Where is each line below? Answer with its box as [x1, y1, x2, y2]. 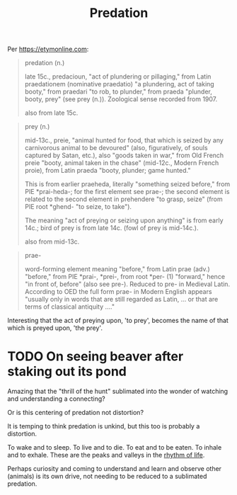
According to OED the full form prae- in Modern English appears [24, 288, 212, 296]
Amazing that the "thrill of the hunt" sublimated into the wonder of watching [7, 387, 229, 396]
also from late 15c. [24, 108, 79, 118]
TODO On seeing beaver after [7, 348, 184, 365]
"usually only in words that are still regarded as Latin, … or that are [24, 295, 219, 304]
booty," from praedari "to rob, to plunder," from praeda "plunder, [24, 87, 212, 96]
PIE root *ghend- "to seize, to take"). [24, 203, 132, 211]
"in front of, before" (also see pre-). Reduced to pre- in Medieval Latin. [24, 280, 231, 288]
